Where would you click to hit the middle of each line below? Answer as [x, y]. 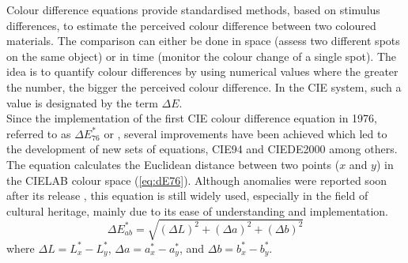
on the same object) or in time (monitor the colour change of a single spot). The [202, 56]
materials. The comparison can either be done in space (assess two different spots [203, 41]
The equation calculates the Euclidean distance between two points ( [173, 164]
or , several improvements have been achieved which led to [246, 133]
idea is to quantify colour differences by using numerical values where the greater [202, 71]
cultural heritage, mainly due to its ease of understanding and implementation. [197, 210]
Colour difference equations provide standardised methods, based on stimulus [193, 9]
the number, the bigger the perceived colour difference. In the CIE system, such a [204, 86]
